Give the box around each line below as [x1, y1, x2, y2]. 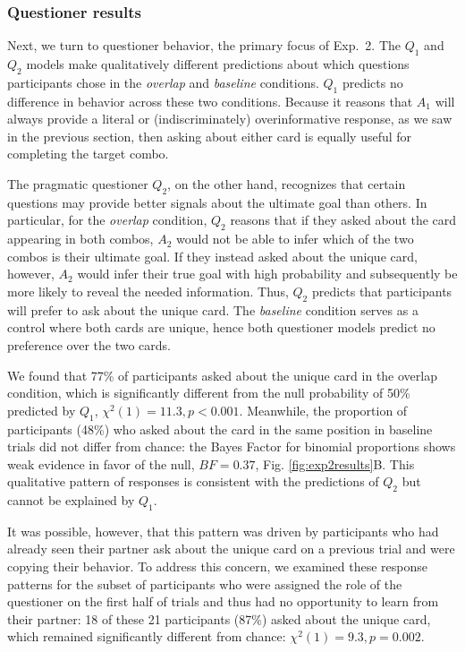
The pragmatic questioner [7, 174, 148, 193]
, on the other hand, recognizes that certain [167, 174, 406, 193]
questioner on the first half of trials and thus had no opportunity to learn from [7, 592, 439, 611]
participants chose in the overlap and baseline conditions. [7, 73, 319, 91]
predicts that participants [311, 281, 452, 300]
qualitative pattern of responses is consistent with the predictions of [7, 472, 379, 491]
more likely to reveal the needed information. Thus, [7, 281, 289, 300]
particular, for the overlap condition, [7, 210, 207, 229]
